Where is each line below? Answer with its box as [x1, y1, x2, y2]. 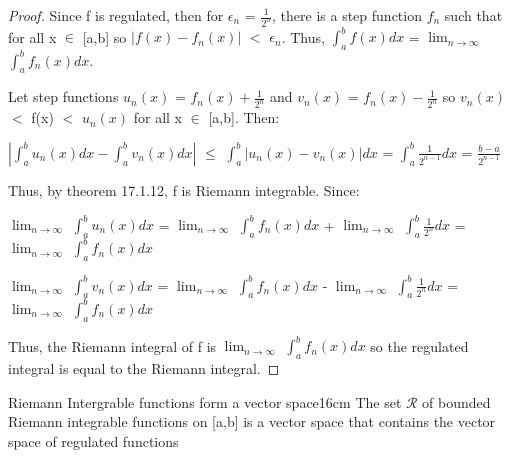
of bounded [422, 391, 491, 412]
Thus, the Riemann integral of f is [8, 335, 217, 356]
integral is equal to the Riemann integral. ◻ [8, 358, 280, 379]
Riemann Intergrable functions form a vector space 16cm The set [8, 391, 402, 412]
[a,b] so [82, 26, 127, 47]
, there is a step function [272, 5, 422, 25]
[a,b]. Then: [208, 107, 280, 128]
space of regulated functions [8, 430, 179, 451]
